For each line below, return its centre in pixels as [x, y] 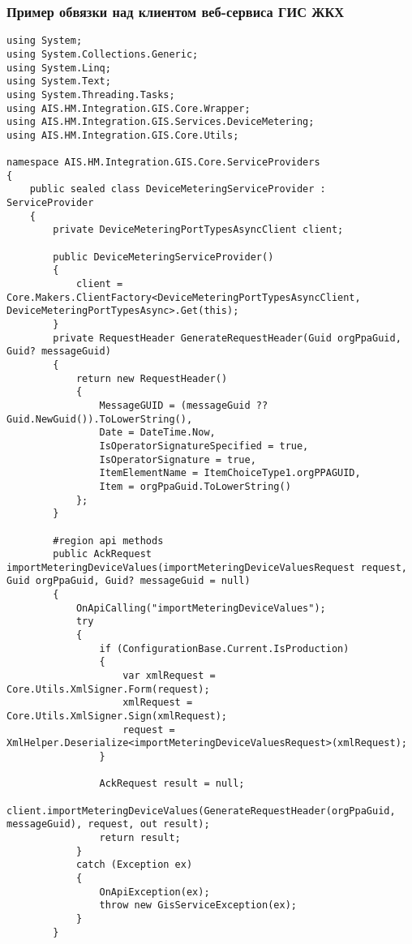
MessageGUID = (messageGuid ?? [184, 405]
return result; [140, 837]
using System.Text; [59, 82]
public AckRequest [102, 554]
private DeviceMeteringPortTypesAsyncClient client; [198, 230]
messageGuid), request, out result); [108, 824]
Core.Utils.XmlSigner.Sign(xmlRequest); [117, 717]
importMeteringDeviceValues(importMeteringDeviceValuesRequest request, [207, 567]
